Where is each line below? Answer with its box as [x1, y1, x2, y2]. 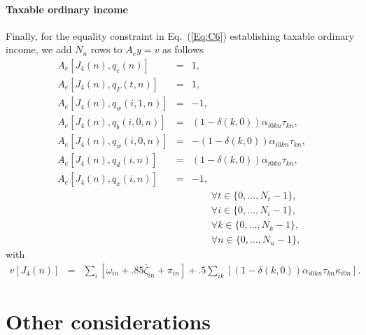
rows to [90, 42, 122, 57]
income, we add [6, 42, 72, 57]
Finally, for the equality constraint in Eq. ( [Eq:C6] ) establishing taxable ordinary [6, 28, 355, 43]
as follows [162, 42, 204, 57]
